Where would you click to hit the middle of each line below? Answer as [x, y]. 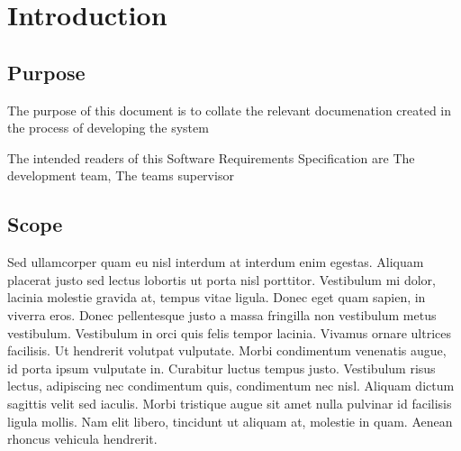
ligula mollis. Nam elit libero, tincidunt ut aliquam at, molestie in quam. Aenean [230, 421]
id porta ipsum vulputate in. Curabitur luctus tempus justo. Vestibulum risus [221, 368]
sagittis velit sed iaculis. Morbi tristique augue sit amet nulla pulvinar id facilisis [230, 403]
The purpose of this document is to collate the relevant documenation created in [230, 110]
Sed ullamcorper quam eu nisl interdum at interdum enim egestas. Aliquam [216, 262]
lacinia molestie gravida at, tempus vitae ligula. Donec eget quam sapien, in [217, 297]
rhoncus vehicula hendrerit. [82, 439]
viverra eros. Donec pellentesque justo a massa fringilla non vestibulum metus [222, 314]
